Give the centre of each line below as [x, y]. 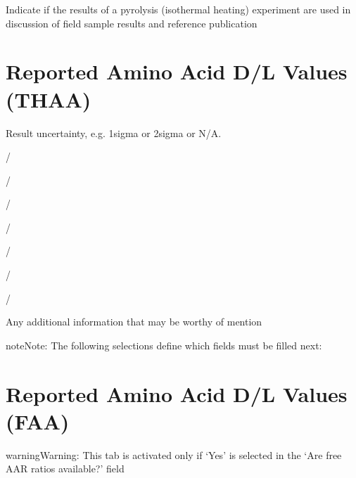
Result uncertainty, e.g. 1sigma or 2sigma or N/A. [114, 133]
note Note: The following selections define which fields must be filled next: [164, 345]
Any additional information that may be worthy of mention [134, 322]
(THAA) [49, 99]
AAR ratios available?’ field [65, 469]
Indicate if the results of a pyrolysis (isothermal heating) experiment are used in [178, 9]
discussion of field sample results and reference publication [132, 23]
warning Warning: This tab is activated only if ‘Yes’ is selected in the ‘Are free [174, 454]
